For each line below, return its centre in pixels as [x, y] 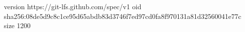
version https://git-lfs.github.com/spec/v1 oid [73, 6]
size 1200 [17, 25]
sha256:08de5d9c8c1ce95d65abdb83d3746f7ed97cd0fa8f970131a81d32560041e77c [123, 16]
